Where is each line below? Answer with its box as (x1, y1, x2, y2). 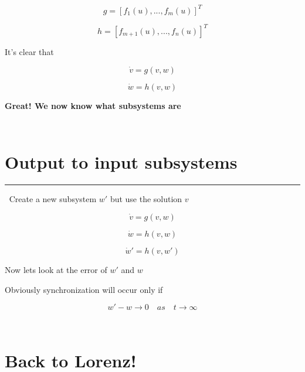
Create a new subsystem (9, 193, 97, 205)
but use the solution (110, 193, 182, 205)
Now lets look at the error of (5, 263, 107, 275)
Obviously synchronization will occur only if (5, 283, 163, 295)
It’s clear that (5, 46, 54, 57)
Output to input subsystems (5, 150, 238, 174)
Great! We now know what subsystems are (5, 99, 181, 111)
